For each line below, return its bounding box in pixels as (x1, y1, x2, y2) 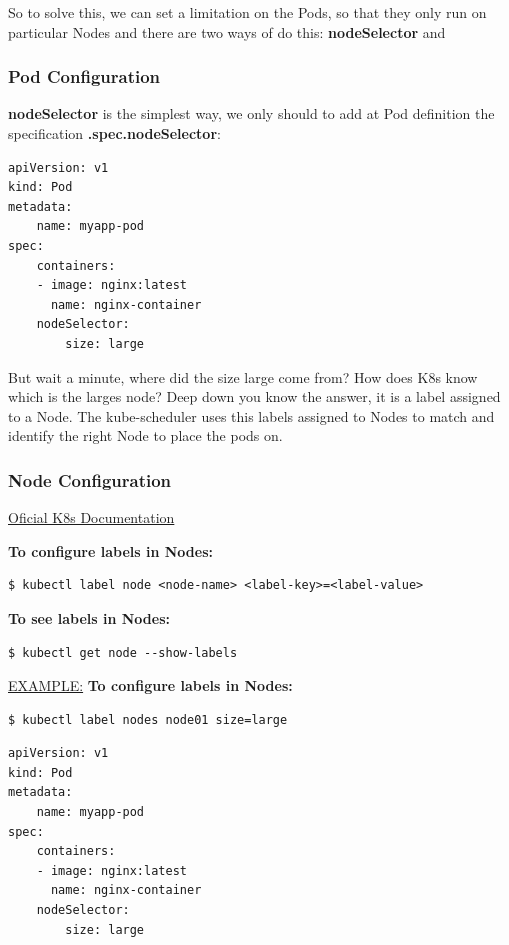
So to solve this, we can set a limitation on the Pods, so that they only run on (8, 2, 487, 22)
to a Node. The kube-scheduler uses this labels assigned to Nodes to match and (8, 405, 495, 426)
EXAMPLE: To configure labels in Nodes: (8, 675, 293, 696)
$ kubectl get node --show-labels (8, 645, 238, 660)
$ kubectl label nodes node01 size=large (8, 712, 288, 727)
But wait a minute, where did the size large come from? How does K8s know (8, 366, 478, 387)
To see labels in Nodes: (8, 607, 171, 628)
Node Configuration (8, 467, 172, 492)
